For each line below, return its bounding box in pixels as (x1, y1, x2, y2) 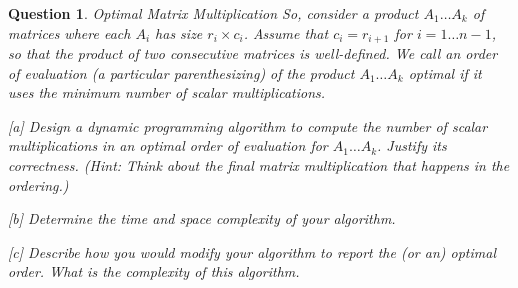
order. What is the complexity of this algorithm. (8, 261, 300, 282)
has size (155, 22, 203, 43)
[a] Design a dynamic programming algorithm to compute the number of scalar (8, 115, 488, 136)
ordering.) (8, 174, 69, 195)
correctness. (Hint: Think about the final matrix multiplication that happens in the (8, 155, 510, 176)
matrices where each (8, 22, 131, 43)
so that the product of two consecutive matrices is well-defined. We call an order (8, 43, 498, 64)
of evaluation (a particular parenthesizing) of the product (8, 62, 355, 83)
